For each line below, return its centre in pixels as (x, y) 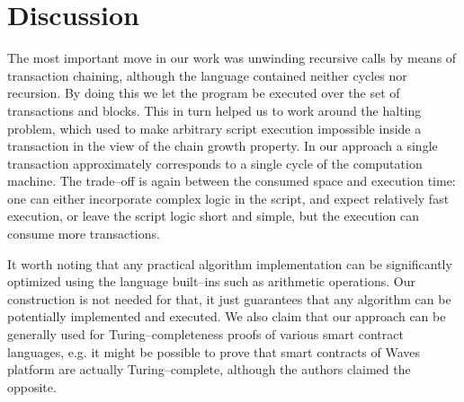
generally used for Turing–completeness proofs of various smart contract (205, 334)
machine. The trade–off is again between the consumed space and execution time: (232, 181)
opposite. (32, 386)
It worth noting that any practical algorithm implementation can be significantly (230, 263)
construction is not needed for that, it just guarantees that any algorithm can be (229, 298)
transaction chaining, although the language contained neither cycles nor (207, 75)
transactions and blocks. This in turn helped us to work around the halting (214, 110)
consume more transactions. (84, 234)
